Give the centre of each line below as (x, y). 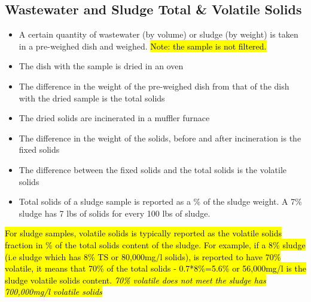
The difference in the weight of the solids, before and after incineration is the (160, 138)
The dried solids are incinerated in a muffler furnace (114, 118)
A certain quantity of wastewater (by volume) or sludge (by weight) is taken (158, 34)
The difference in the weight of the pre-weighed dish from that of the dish (154, 86)
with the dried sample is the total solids (92, 98)
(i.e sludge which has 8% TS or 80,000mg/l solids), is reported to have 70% (143, 256)
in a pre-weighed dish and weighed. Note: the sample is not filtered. (143, 46)
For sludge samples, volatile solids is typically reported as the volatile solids (143, 233)
